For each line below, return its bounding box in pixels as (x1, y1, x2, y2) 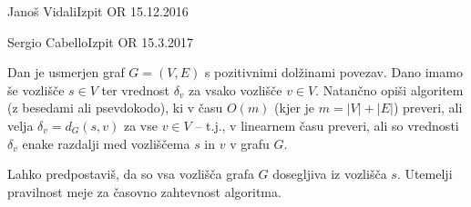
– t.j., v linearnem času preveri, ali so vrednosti (195, 115, 459, 134)
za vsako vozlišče (189, 80, 282, 99)
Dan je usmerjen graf (7, 63, 125, 82)
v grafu (230, 133, 270, 153)
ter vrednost (101, 80, 169, 99)
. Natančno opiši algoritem (315, 80, 464, 99)
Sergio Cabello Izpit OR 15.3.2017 (7, 32, 194, 51)
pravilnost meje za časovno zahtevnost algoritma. (7, 182, 282, 201)
